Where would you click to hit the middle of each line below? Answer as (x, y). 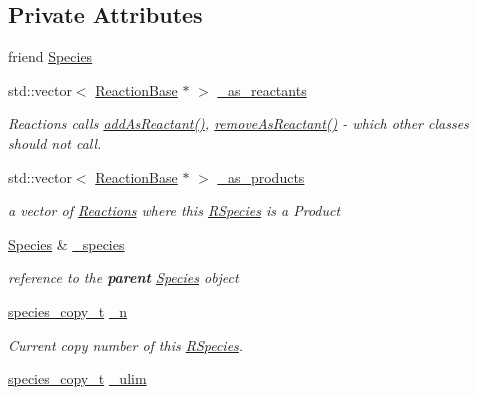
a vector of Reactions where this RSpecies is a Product (174, 210)
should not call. (55, 142)
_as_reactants (262, 89)
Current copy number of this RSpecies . (126, 344)
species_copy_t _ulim (77, 378)
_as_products (261, 176)
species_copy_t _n (68, 310)
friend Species (50, 56)
